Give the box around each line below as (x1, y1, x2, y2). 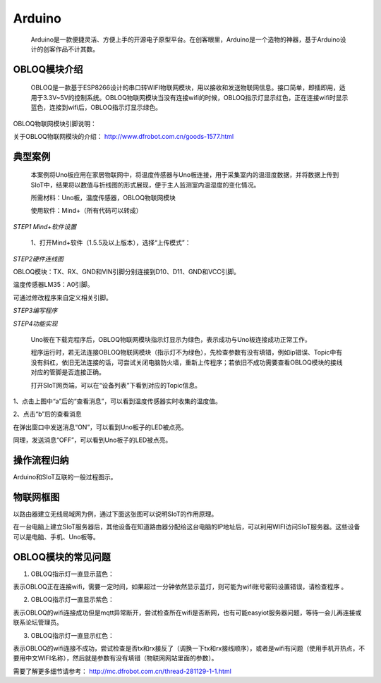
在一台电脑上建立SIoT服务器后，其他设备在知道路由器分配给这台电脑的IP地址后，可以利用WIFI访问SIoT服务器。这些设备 (13, 522, 361, 531)
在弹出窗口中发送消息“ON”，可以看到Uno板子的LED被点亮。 (13, 423, 188, 431)
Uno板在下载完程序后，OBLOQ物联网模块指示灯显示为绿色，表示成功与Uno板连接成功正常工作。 (30, 336, 311, 343)
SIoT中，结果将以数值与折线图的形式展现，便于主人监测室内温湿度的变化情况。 (30, 180, 260, 189)
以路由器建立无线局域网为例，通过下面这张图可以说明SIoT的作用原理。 (13, 510, 218, 518)
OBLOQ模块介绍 (13, 63, 83, 75)
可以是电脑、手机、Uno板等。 (13, 532, 100, 541)
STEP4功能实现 (13, 319, 58, 328)
